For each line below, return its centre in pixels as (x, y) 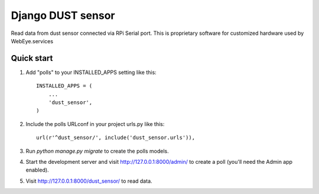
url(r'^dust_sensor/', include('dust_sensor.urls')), (115, 138)
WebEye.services (32, 41)
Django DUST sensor (63, 15)
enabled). (38, 170)
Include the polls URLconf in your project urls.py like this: (95, 124)
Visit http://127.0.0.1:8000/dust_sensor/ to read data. (89, 181)
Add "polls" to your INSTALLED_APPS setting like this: (91, 72)
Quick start (32, 58)
